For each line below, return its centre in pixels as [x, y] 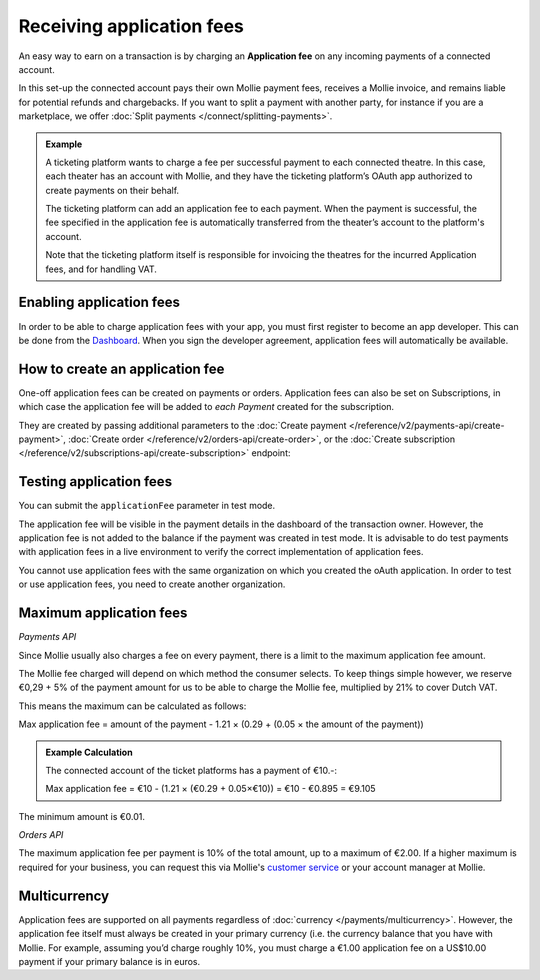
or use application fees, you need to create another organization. [152, 584]
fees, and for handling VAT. [101, 269]
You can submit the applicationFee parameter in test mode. [147, 506]
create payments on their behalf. [112, 190]
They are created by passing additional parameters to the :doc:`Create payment [182, 425]
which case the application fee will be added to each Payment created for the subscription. [206, 407]
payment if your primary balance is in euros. [109, 961]
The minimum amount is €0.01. [81, 816]
